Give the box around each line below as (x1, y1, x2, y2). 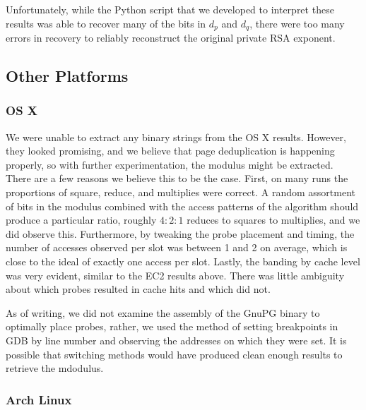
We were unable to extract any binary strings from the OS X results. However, (6, 129, 347, 144)
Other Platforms (6, 65, 129, 87)
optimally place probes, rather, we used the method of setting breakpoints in (6, 319, 338, 334)
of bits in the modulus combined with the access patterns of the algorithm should (6, 198, 359, 213)
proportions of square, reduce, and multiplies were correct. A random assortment (6, 185, 356, 200)
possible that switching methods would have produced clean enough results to (6, 346, 343, 361)
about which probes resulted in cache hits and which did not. (6, 282, 271, 296)
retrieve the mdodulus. (6, 361, 104, 375)
